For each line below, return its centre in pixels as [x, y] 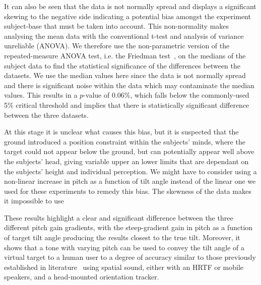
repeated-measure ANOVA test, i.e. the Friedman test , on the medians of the [125, 55]
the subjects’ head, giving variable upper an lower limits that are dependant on [126, 161]
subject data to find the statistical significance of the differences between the [122, 65]
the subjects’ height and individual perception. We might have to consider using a [130, 171]
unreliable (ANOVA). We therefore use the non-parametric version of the [117, 46]
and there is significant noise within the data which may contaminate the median [129, 85]
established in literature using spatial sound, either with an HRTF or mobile [124, 267]
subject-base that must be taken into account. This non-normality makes [117, 26]
